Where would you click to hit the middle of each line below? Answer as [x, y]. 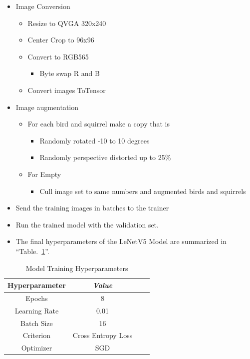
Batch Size [37, 323]
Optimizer [37, 348]
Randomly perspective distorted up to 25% [105, 157]
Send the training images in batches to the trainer [92, 208]
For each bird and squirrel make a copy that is [99, 124]
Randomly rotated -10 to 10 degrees [95, 140]
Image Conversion [43, 6]
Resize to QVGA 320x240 [67, 23]
